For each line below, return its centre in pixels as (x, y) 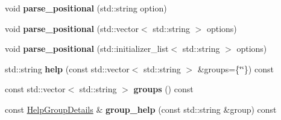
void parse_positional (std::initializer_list (87, 49)
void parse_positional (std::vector (72, 28)
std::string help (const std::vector (67, 68)
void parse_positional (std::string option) (86, 8)
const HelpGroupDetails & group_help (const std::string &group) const (141, 109)
